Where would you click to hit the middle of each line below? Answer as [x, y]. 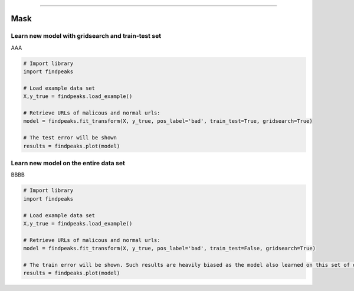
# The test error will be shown [70, 138]
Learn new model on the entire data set [68, 164]
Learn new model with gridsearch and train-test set [86, 36]
